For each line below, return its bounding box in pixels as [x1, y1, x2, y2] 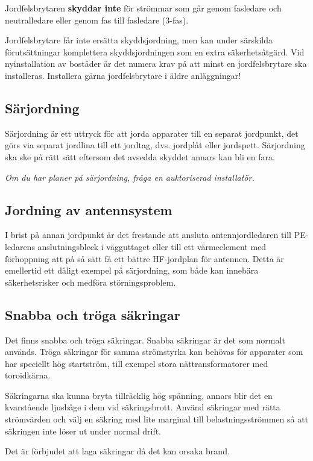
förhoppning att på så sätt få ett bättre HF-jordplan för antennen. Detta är [5, 252, 284, 265]
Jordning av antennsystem [5, 200, 172, 219]
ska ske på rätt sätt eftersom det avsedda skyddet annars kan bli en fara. [5, 150, 275, 163]
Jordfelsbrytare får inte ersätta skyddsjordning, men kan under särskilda [5, 34, 273, 46]
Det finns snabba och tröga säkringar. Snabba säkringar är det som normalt [5, 333, 285, 346]
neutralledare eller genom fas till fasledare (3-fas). [5, 13, 189, 26]
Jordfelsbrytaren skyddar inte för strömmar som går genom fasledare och [5, 2, 282, 14]
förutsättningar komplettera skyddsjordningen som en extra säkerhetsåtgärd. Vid [5, 45, 305, 58]
